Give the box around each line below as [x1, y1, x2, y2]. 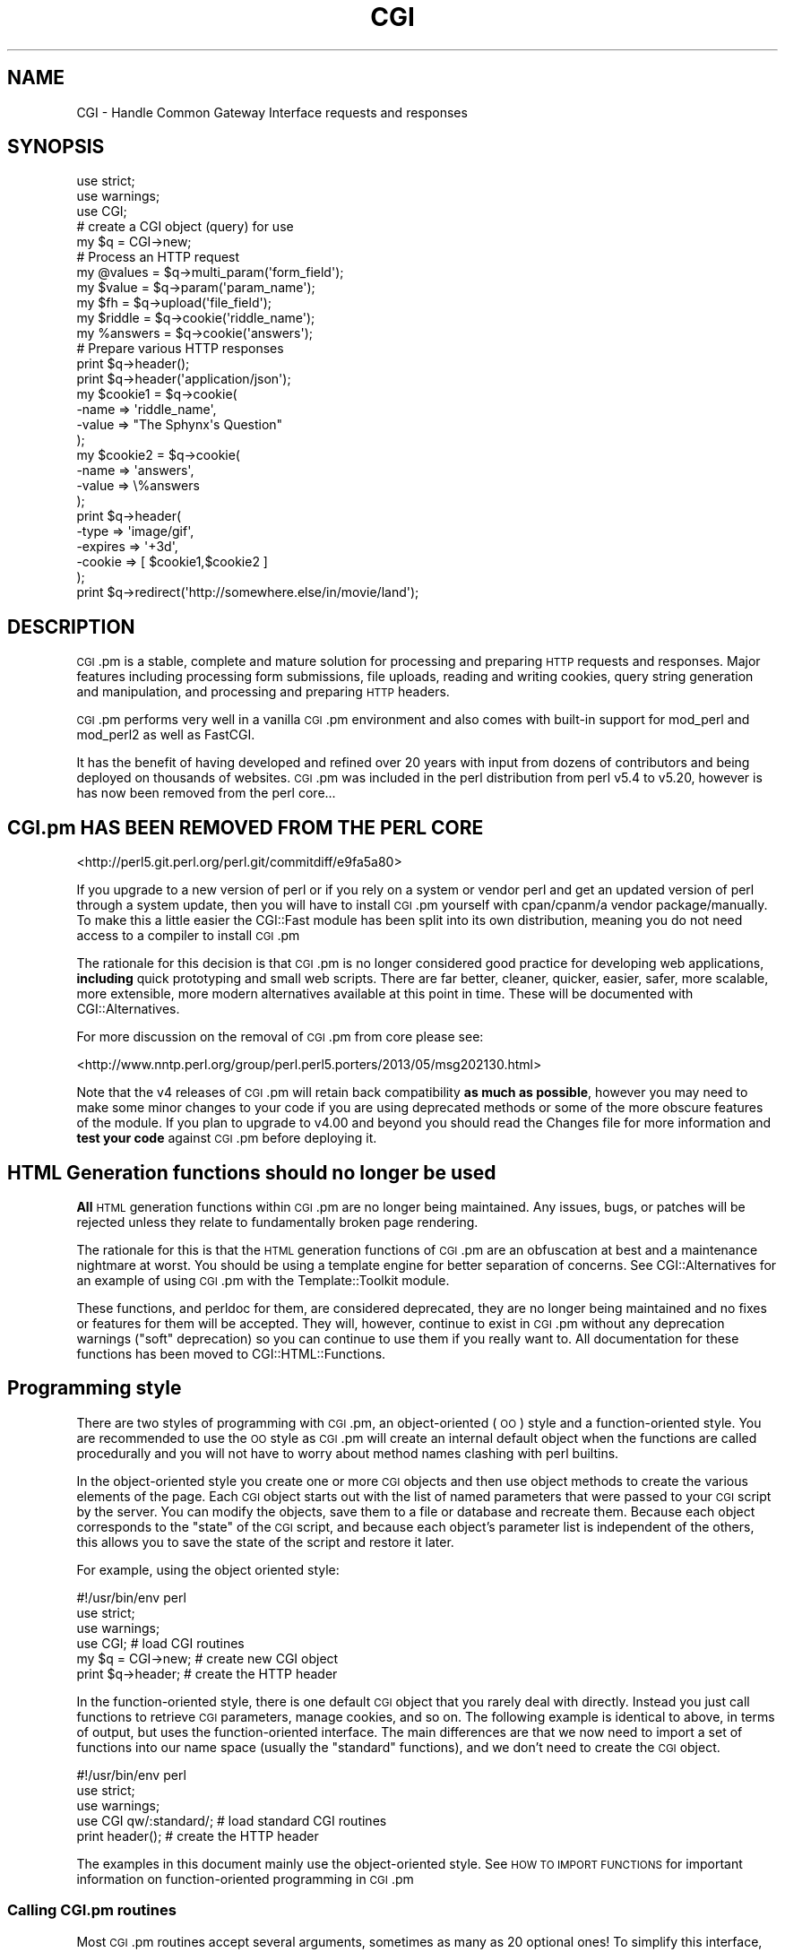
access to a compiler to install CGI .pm [76, 928, 300, 944]
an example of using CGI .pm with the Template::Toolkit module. [76, 1272, 450, 1288]
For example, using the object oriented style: [76, 1561, 340, 1577]
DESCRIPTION [7, 615, 135, 638]
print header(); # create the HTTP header [76, 1827, 319, 1844]
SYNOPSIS [7, 135, 105, 159]
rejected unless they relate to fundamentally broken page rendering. [76, 1214, 479, 1230]
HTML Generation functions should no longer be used [7, 1161, 496, 1184]
